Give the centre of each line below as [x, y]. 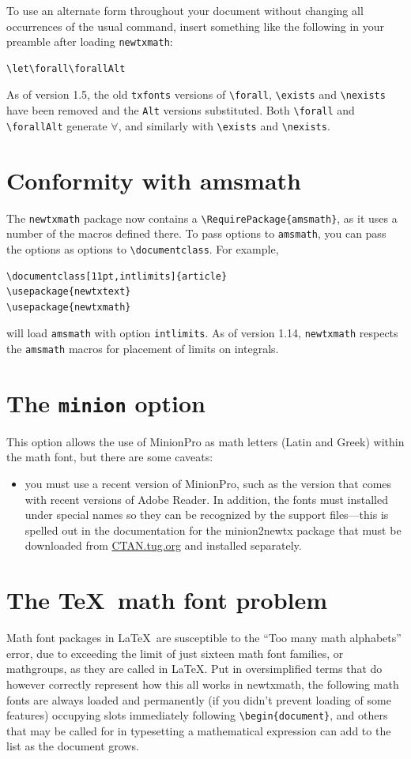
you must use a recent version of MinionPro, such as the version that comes [208, 484]
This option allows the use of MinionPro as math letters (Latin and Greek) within [205, 441]
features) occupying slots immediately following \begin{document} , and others [197, 715]
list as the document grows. [73, 746]
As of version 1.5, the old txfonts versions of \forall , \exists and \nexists [196, 94]
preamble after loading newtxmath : [90, 41]
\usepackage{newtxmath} [69, 307]
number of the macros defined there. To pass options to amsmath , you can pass [196, 233]
